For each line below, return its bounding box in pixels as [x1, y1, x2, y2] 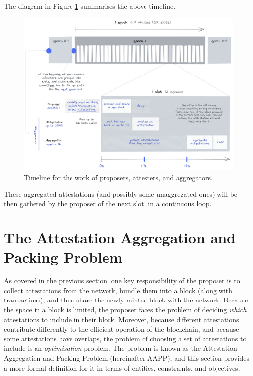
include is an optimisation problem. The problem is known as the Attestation [4, 343, 237, 353]
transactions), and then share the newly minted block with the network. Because [4, 295, 248, 305]
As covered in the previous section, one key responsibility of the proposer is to [4, 275, 240, 286]
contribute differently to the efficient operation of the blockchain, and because [4, 324, 239, 334]
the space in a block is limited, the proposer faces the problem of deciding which [4, 304, 247, 314]
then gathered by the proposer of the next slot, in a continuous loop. [4, 198, 212, 209]
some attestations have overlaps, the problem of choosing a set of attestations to [4, 333, 247, 343]
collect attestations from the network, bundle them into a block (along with [4, 285, 233, 295]
